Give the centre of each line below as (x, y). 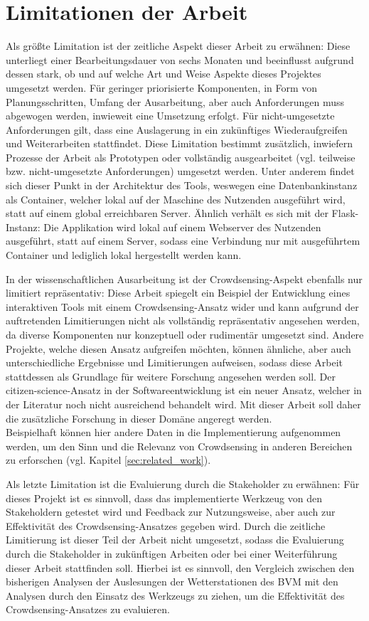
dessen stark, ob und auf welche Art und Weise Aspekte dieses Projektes (164, 74)
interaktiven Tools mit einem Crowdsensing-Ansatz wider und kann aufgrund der (182, 306)
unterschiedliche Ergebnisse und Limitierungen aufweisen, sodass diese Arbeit (175, 362)
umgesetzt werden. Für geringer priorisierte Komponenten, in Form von (162, 87)
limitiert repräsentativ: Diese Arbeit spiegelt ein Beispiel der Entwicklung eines (178, 293)
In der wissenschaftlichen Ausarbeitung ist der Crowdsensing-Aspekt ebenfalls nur (184, 278)
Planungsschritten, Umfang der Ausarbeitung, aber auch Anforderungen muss (175, 101)
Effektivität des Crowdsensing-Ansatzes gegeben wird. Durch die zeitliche (166, 525)
